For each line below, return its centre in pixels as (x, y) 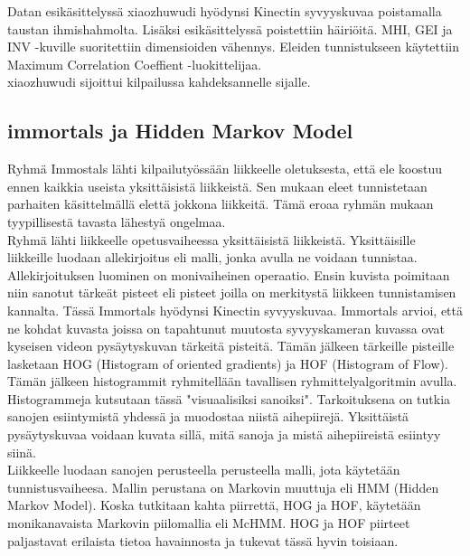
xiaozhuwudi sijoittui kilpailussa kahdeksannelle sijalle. (159, 82)
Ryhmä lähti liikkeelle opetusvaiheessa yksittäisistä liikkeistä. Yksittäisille (211, 239)
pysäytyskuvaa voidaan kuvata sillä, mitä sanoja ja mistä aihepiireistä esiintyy (224, 434)
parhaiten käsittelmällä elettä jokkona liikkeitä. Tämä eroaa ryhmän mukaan (221, 204)
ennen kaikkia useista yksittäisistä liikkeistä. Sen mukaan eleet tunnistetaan (217, 186)
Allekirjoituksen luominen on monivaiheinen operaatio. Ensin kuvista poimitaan (229, 274)
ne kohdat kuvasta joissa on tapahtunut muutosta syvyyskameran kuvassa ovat (226, 328)
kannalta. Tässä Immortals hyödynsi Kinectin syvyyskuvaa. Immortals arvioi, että (235, 310)
